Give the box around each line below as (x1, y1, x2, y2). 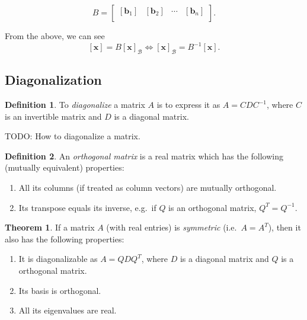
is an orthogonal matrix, (168, 201, 257, 213)
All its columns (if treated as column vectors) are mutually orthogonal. (18, 181, 277, 194)
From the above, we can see (5, 30, 105, 41)
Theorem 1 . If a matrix (5, 221, 95, 233)
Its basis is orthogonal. (18, 284, 101, 296)
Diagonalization (5, 71, 102, 89)
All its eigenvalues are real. (18, 304, 117, 316)
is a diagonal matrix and (180, 252, 269, 265)
